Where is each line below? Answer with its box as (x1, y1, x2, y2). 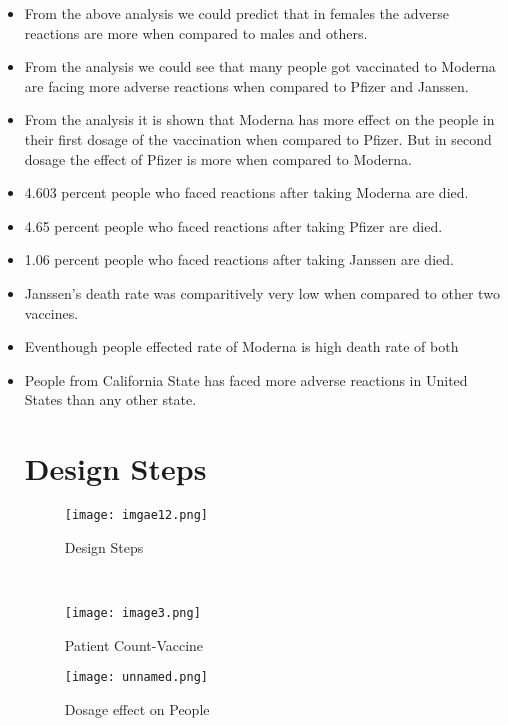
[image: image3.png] (64, 605, 201, 620)
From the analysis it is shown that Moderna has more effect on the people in (24, 109, 495, 130)
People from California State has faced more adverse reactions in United (24, 369, 468, 390)
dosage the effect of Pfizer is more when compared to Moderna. (24, 148, 412, 169)
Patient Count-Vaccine (64, 634, 204, 655)
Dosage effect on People (64, 698, 210, 719)
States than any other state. (24, 389, 197, 410)
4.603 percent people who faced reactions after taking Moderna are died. (24, 182, 469, 203)
